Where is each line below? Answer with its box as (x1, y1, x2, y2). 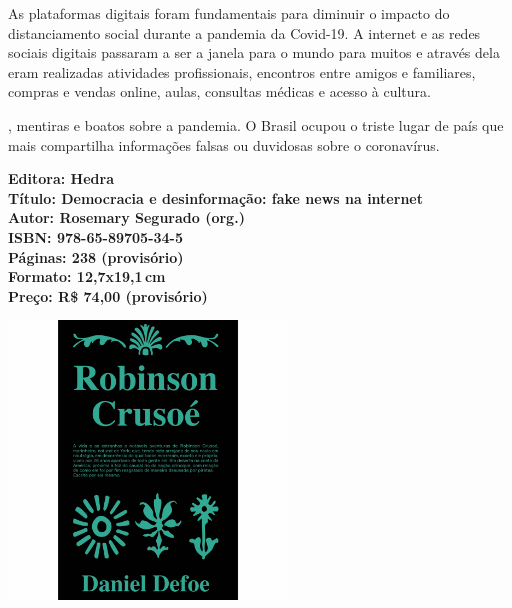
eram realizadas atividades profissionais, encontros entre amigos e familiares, (8, 61, 476, 82)
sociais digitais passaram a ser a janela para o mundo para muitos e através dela (8, 42, 500, 63)
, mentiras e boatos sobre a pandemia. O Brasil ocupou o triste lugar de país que (8, 114, 504, 135)
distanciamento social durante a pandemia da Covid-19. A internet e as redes (8, 22, 481, 43)
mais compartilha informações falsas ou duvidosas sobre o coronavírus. (8, 134, 440, 155)
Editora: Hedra (8, 168, 114, 189)
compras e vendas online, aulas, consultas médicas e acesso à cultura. (8, 81, 431, 102)
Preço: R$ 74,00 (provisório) (8, 285, 208, 306)
